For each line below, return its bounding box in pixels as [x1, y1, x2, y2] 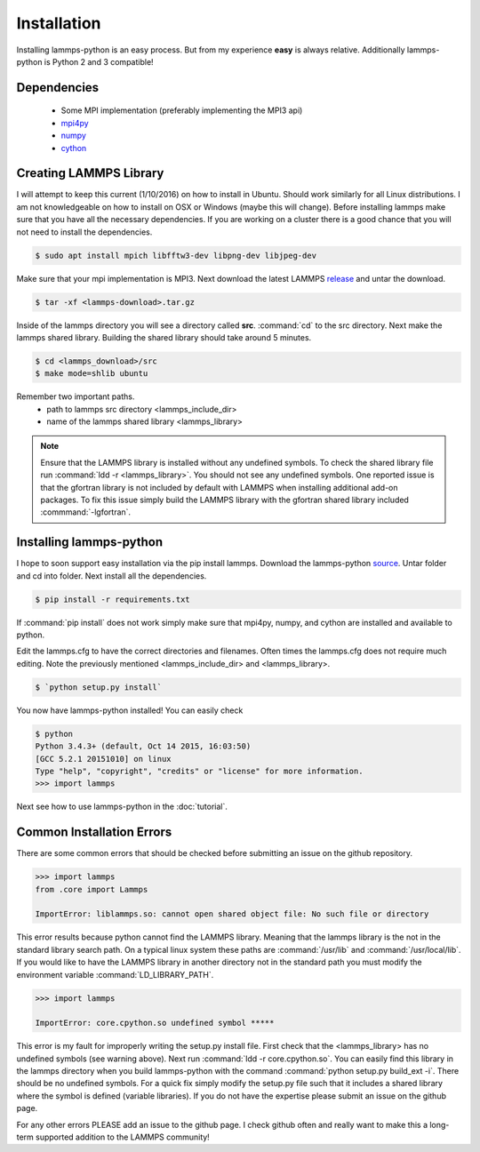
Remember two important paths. [16, 391, 135, 402]
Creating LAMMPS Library [16, 165, 164, 181]
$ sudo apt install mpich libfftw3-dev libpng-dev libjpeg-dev [35, 250, 317, 260]
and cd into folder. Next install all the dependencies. [16, 570, 207, 581]
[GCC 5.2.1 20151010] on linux [35, 754, 172, 764]
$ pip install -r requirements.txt [35, 594, 190, 604]
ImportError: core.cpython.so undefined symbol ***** [35, 1018, 275, 1028]
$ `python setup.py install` [35, 682, 163, 692]
